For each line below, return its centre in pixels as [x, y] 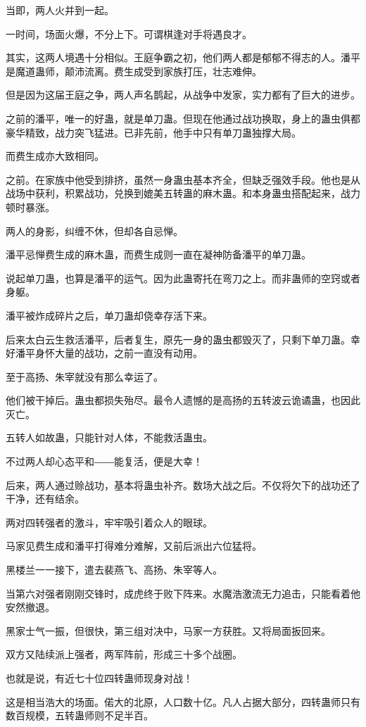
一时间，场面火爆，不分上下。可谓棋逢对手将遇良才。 [129, 33]
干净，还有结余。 [45, 499]
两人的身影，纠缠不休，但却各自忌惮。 [94, 230]
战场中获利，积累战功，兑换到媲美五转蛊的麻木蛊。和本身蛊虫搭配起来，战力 [183, 193]
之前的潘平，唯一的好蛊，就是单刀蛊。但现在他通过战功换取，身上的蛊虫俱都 [183, 118]
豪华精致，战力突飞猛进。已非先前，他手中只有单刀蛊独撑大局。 [153, 132]
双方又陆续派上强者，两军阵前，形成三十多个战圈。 [124, 654]
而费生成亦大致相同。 [55, 156]
